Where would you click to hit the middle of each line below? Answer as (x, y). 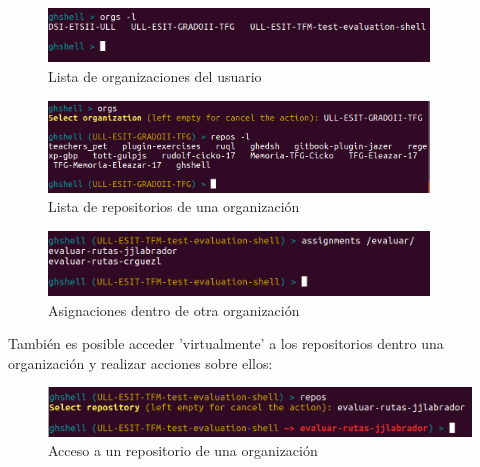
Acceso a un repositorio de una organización (183, 450)
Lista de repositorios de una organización (174, 206)
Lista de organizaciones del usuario (155, 76)
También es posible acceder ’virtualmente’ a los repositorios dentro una (226, 343)
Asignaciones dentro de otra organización (174, 309)
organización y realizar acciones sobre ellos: (140, 362)
